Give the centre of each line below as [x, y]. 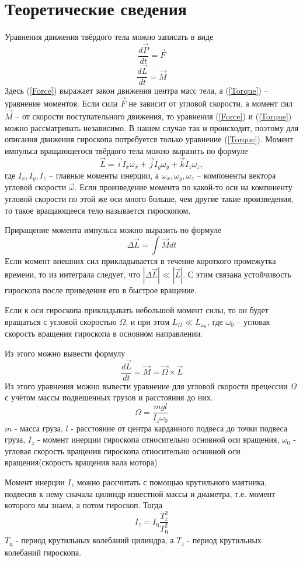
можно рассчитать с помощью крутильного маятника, [172, 482]
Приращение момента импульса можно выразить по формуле [113, 230]
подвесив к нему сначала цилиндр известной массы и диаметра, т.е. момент [140, 493]
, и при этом [148, 321]
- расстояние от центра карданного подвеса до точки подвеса [179, 428]
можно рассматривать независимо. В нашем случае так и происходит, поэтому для [152, 127]
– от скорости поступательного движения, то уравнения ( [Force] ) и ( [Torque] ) [154, 116]
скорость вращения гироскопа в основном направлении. [104, 333]
